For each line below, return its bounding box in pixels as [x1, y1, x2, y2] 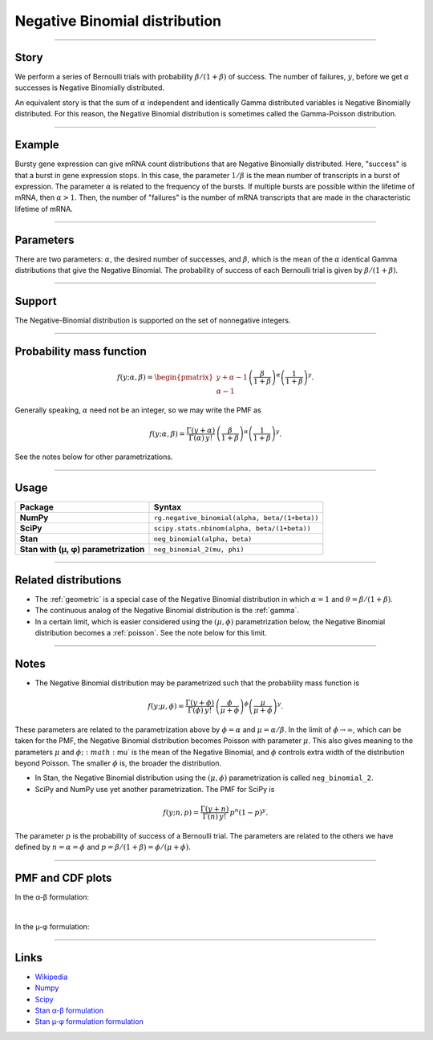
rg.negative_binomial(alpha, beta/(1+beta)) [153, 514, 319, 522]
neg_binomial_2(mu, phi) [153, 545, 245, 554]
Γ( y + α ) [186, 425, 216, 435]
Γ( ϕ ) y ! [187, 706, 212, 715]
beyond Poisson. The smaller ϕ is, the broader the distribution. [14, 758, 222, 768]
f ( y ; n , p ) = [163, 807, 200, 817]
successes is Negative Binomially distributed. [14, 83, 164, 92]
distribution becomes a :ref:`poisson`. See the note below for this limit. [34, 628, 268, 637]
